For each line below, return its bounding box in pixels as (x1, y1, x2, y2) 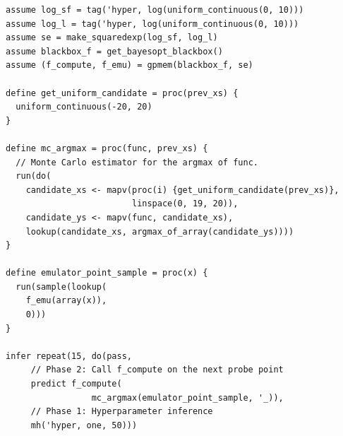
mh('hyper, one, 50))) (30, 420, 138, 430)
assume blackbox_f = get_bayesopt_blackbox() (6, 46, 223, 57)
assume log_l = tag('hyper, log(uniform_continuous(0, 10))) (6, 18, 299, 29)
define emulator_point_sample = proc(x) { (6, 268, 208, 278)
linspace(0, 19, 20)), (131, 199, 239, 209)
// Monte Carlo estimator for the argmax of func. (16, 157, 258, 167)
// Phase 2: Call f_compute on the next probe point (30, 365, 284, 375)
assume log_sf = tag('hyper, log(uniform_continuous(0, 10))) (6, 5, 304, 15)
